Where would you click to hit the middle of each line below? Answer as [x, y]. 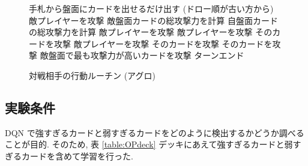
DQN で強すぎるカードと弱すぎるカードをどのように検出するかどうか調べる [155, 132]
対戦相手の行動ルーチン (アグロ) [92, 75]
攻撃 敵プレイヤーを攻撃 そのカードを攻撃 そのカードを [163, 43]
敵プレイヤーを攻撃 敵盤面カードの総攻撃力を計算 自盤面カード [153, 20]
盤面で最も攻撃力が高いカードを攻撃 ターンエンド [146, 55]
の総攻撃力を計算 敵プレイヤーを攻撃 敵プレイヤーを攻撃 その [151, 32]
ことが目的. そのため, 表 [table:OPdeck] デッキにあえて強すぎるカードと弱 [149, 144]
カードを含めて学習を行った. [77, 156]
